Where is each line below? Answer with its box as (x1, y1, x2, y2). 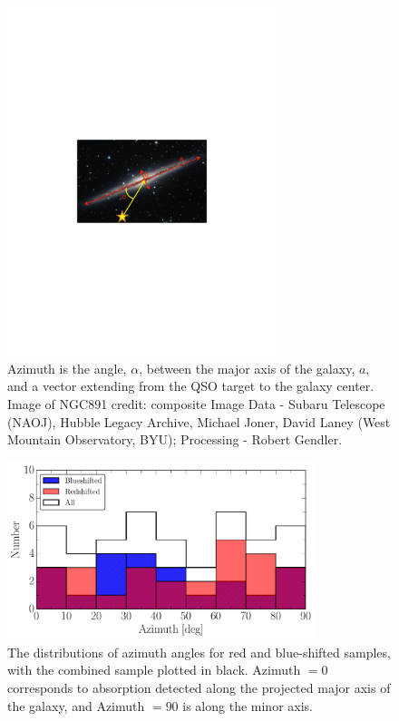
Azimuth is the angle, (7, 358, 127, 377)
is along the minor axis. (182, 696, 313, 715)
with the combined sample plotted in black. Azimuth (7, 660, 301, 679)
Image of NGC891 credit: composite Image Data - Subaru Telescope (7, 395, 385, 413)
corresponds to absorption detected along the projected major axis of (7, 677, 391, 697)
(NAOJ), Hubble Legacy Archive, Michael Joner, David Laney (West (7, 412, 391, 431)
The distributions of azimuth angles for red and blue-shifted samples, (7, 642, 391, 661)
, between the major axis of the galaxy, (139, 358, 355, 377)
